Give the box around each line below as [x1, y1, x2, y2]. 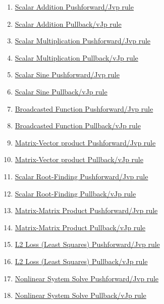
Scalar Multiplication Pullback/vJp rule [15, 52, 138, 63]
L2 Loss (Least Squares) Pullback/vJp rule [15, 256, 148, 266]
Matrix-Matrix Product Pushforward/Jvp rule [15, 205, 158, 216]
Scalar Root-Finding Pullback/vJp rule [15, 188, 136, 198]
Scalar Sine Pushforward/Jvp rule [15, 69, 120, 80]
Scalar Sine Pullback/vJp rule [15, 86, 107, 96]
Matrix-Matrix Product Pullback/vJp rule [15, 222, 146, 232]
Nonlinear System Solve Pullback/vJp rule [15, 290, 146, 300]
